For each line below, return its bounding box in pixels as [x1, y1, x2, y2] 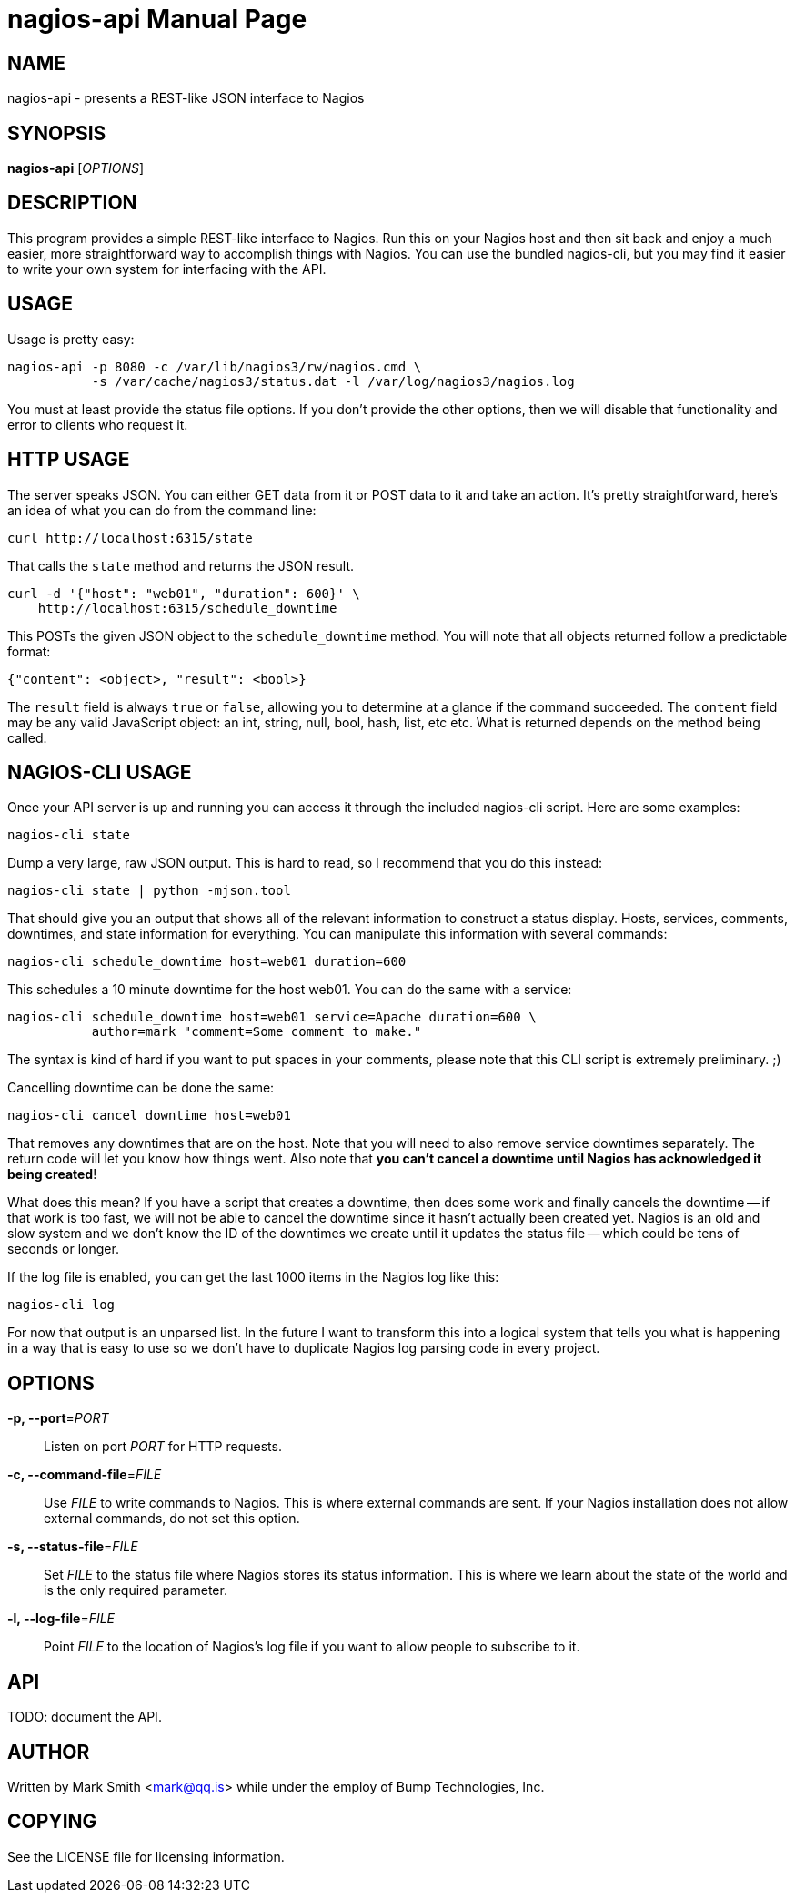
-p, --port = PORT [7, 1410, 109, 1427]
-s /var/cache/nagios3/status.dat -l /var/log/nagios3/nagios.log [91, 373, 575, 389]
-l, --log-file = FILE [7, 1610, 116, 1627]
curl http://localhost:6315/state [7, 530, 253, 545]
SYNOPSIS [7, 121, 106, 145]
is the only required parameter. [44, 1582, 227, 1599]
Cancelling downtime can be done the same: [7, 1080, 275, 1096]
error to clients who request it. [7, 416, 188, 432]
